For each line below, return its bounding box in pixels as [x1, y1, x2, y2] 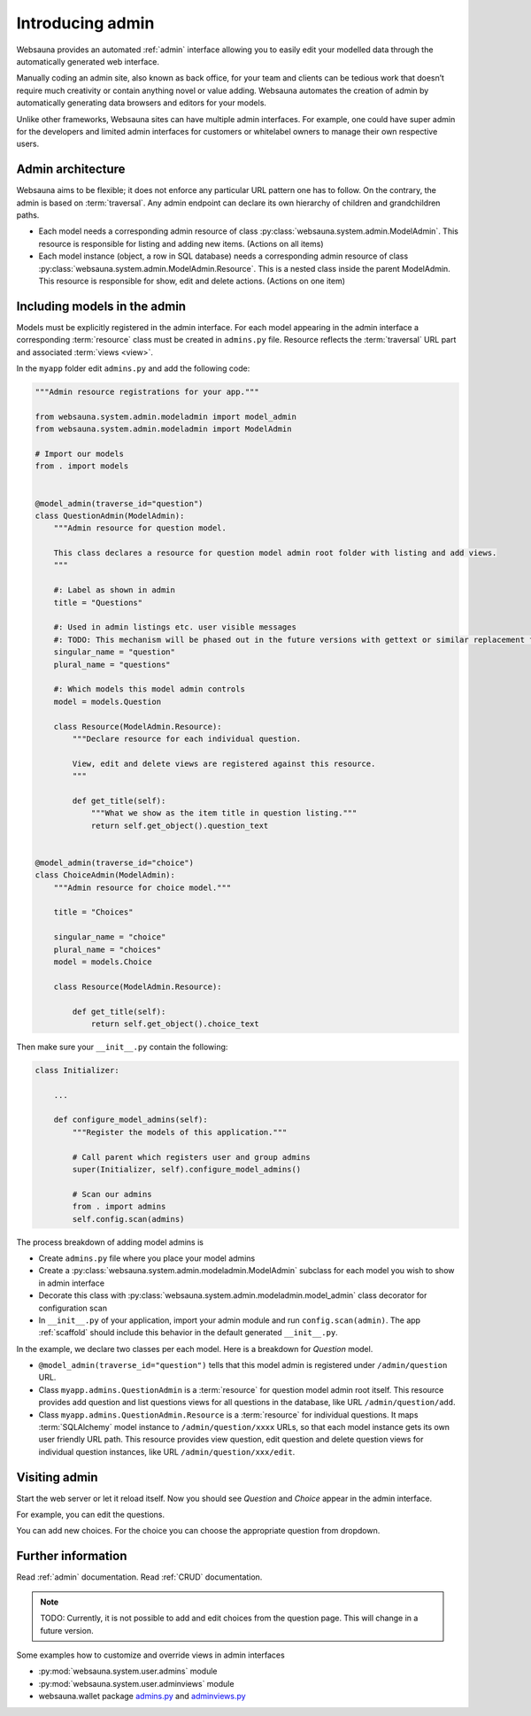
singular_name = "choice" [53, 932, 166, 942]
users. [16, 138, 40, 150]
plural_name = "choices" [53, 944, 162, 955]
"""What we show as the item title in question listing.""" [90, 808, 358, 818]
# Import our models [35, 448, 124, 459]
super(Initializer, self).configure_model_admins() [72, 1164, 302, 1174]
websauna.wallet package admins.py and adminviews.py [38, 1691, 247, 1702]
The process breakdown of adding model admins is [16, 1236, 204, 1248]
